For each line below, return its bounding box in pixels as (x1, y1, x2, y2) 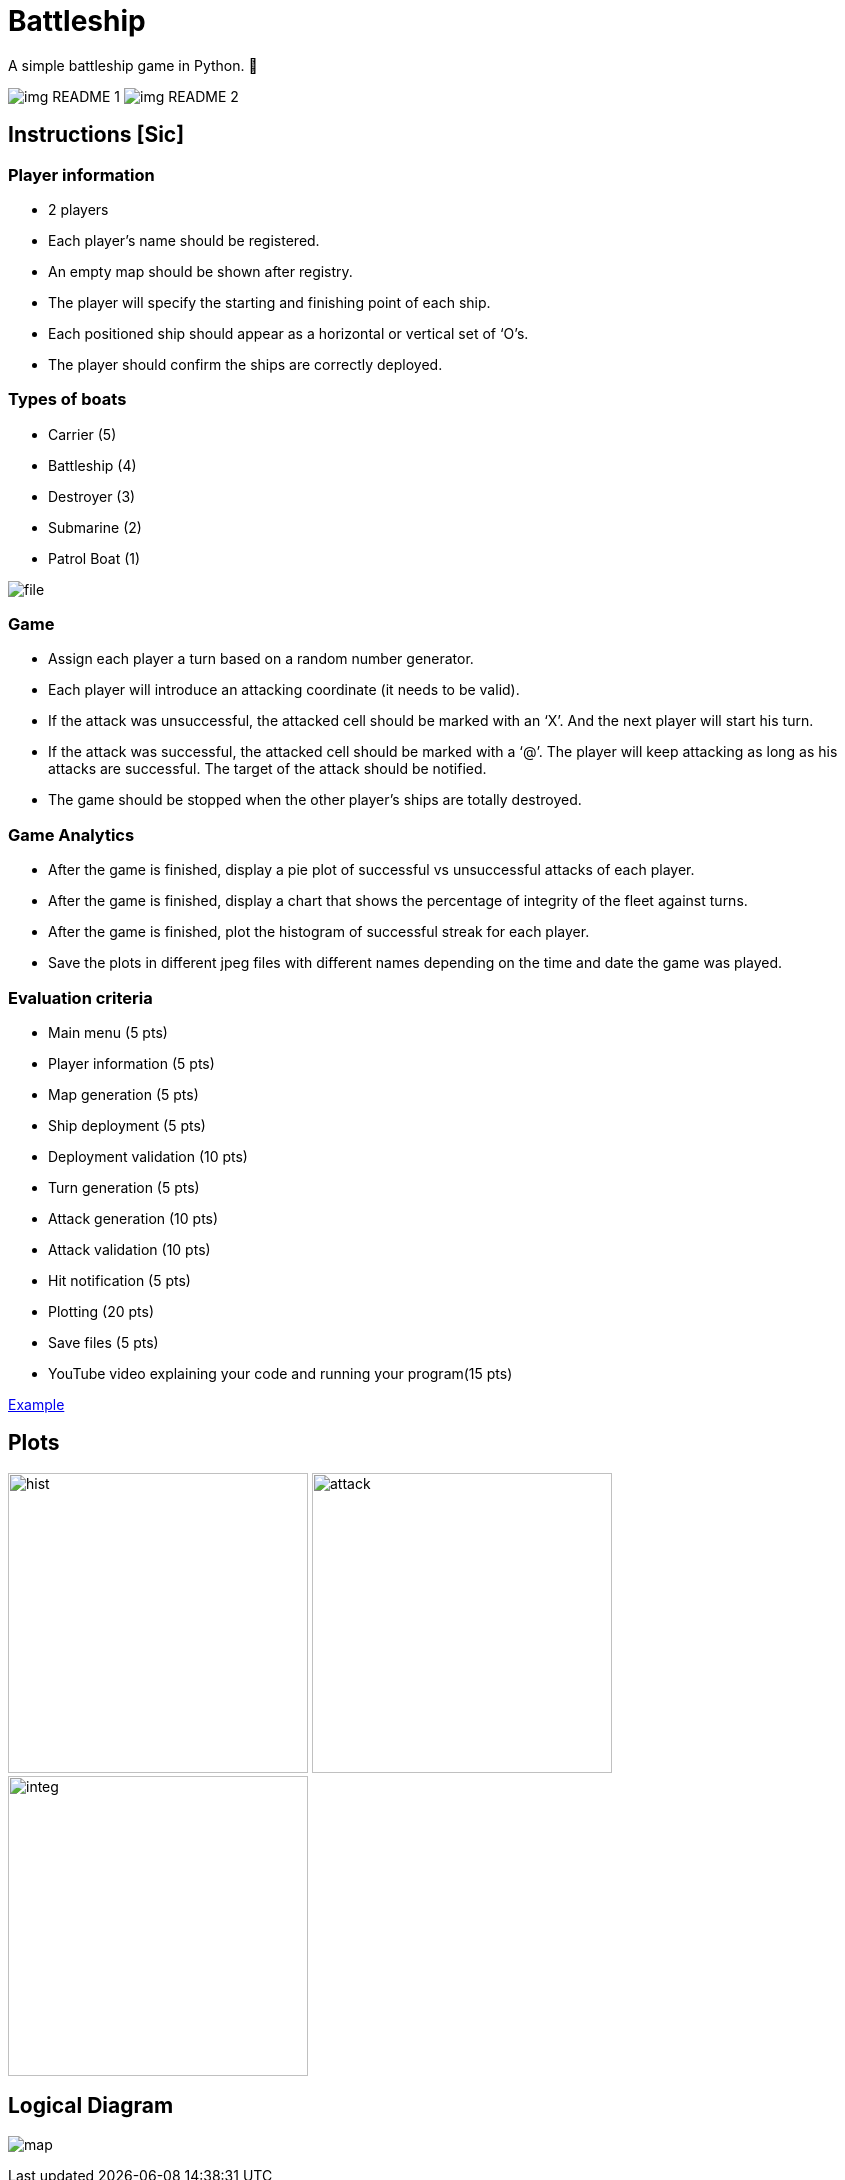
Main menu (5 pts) (48, 1023, 168, 1041)
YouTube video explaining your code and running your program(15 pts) (48, 1364, 513, 1382)
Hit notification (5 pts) (48, 1271, 191, 1289)
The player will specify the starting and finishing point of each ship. (48, 293, 491, 311)
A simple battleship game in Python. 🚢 (8, 56, 258, 74)
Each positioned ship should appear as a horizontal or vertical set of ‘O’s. (48, 324, 529, 342)
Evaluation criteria (8, 987, 153, 1008)
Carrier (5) (48, 425, 117, 443)
